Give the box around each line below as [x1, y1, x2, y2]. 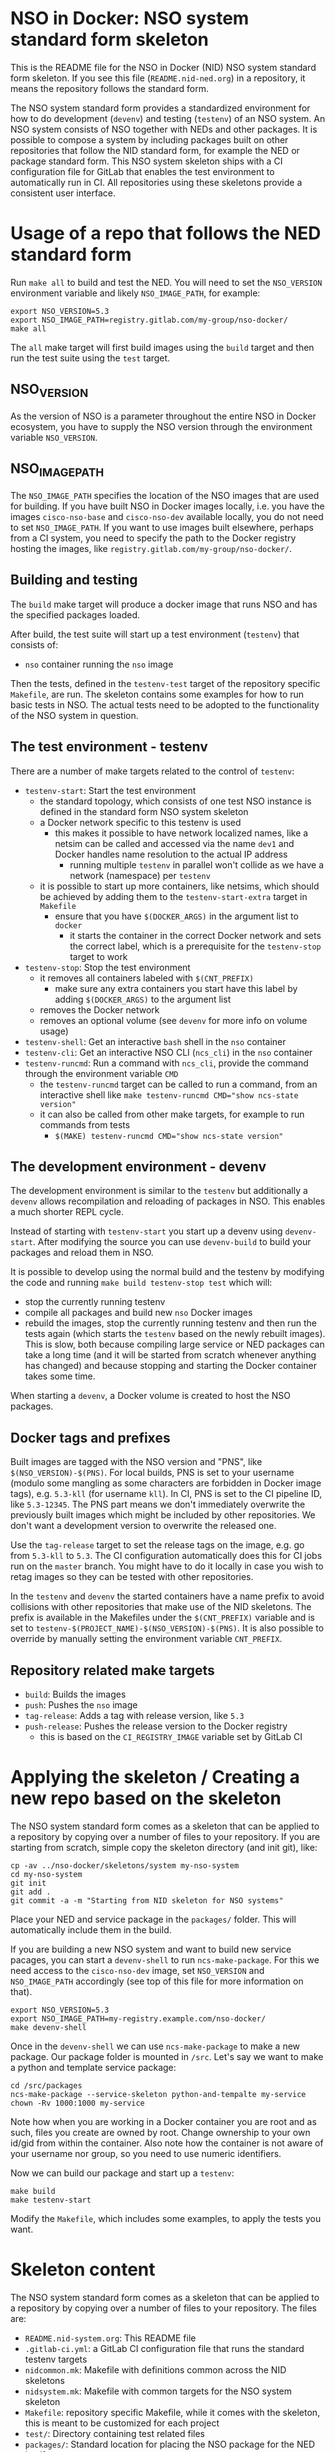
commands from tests [39, 1118, 131, 1131]
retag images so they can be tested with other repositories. [10, 1571, 254, 1583]
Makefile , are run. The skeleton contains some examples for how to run [10, 688, 305, 700]
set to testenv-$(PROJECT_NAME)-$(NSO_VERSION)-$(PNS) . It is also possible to [10, 1622, 325, 1634]
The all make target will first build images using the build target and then [10, 341, 315, 353]
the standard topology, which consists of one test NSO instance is [39, 795, 312, 807]
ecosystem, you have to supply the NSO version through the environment [10, 420, 313, 432]
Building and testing [10, 572, 138, 589]
